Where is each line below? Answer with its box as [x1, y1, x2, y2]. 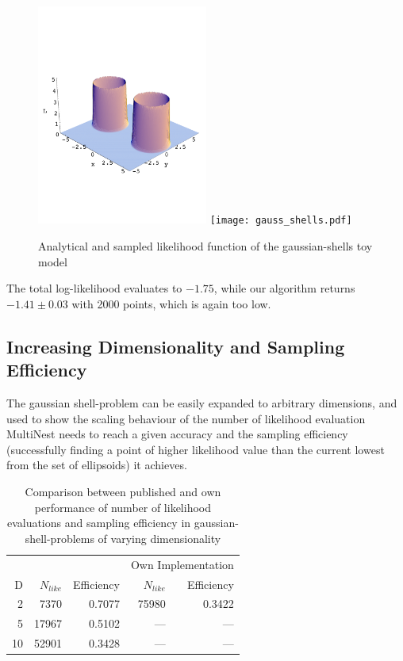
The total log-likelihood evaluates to [6, 280, 182, 296]
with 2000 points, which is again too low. [71, 295, 271, 311]
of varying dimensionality [98, 529, 221, 546]
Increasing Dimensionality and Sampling [6, 334, 345, 358]
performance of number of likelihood [34, 499, 212, 515]
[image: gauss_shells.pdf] [209, 215, 352, 227]
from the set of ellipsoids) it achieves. [6, 457, 187, 473]
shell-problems [25, 529, 94, 546]
